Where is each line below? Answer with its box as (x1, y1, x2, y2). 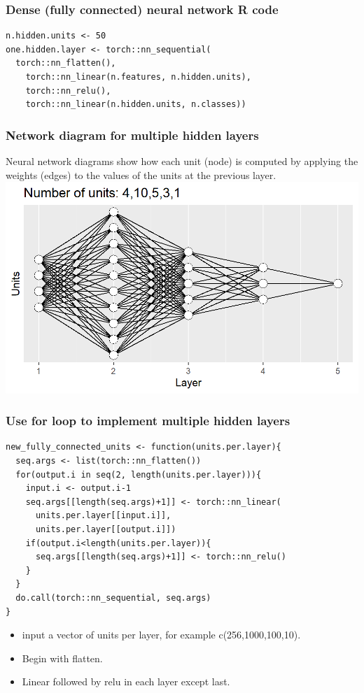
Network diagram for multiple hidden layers (6, 126, 259, 143)
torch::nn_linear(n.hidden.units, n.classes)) (25, 99, 246, 110)
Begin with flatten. (22, 650, 103, 665)
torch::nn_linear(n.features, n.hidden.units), (25, 72, 251, 82)
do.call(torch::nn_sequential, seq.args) (15, 592, 211, 603)
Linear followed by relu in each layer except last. (22, 674, 230, 689)
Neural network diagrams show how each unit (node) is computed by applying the (6, 154, 358, 168)
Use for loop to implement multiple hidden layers (6, 412, 290, 429)
